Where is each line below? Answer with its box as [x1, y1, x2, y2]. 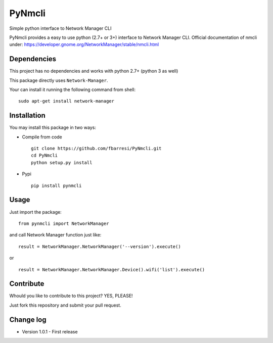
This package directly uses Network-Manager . [9, 77, 108, 83]
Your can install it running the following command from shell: [9, 86, 136, 93]
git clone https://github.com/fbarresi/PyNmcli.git [31, 145, 162, 152]
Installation [9, 111, 45, 120]
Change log [9, 315, 47, 324]
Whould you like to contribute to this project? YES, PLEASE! [9, 293, 133, 299]
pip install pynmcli [31, 182, 82, 188]
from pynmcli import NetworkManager [18, 220, 109, 226]
